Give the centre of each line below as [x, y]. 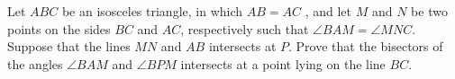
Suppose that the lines [69, 46]
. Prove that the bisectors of [366, 46]
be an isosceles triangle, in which [152, 11]
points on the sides [59, 28]
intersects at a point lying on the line [283, 63]
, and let [328, 11]
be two [429, 11]
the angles [35, 63]
